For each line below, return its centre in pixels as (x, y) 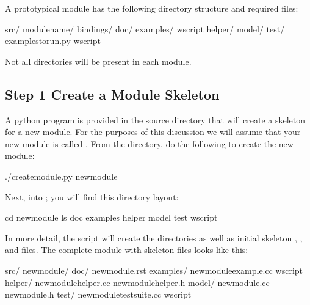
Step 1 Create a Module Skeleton (112, 94)
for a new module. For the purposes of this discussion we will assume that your (153, 132)
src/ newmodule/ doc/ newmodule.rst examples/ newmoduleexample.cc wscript (154, 270)
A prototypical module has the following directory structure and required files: (152, 8)
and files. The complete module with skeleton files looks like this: (127, 250)
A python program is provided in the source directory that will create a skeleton (155, 119)
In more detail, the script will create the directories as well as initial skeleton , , (154, 237)
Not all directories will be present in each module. (98, 61)
